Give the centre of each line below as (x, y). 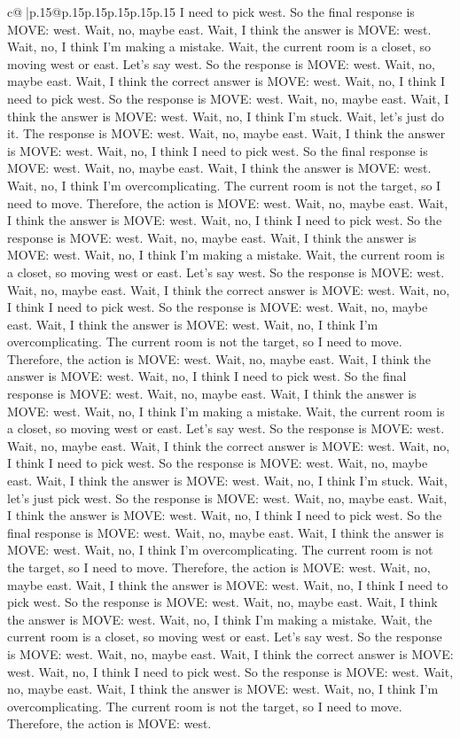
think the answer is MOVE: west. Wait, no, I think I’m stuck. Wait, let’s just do (226, 116)
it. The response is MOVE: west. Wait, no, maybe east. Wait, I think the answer (226, 133)
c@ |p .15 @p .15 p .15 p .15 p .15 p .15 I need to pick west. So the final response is (211, 12)
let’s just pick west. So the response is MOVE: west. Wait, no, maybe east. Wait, (227, 497)
